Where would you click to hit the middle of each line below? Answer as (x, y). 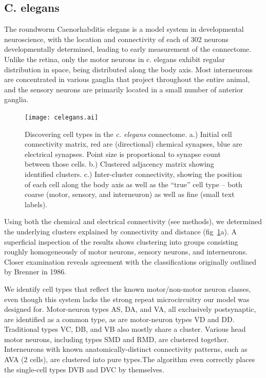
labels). (36, 204)
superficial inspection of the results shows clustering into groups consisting (121, 241)
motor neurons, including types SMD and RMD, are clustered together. (117, 339)
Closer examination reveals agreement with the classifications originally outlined (130, 261)
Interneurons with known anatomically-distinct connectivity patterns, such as (126, 349)
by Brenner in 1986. (35, 272)
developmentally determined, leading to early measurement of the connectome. (128, 49)
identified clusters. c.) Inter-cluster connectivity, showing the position (134, 174)
